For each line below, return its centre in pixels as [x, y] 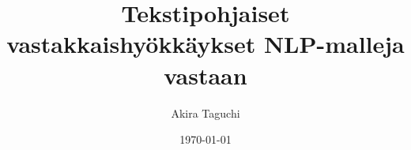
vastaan [205, 75]
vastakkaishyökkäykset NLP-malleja [205, 44]
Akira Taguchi [205, 112]
